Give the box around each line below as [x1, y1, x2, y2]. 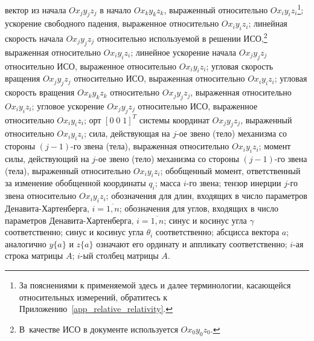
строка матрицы [5, 249, 63, 262]
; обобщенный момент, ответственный [160, 164, 301, 177]
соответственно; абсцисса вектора [155, 226, 280, 238]
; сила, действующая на [83, 127, 170, 140]
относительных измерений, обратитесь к [19, 290, 168, 303]
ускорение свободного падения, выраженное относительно [5, 17, 219, 30]
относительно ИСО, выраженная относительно [74, 72, 245, 85]
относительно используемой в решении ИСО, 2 [97, 30, 268, 44]
